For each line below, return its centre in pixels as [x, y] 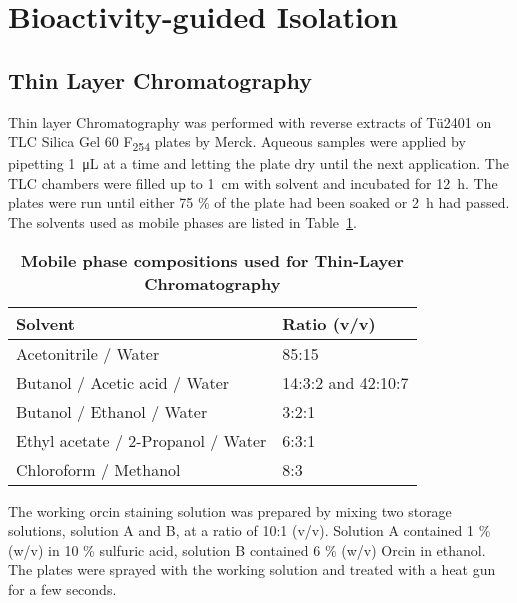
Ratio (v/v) [329, 323]
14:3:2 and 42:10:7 [345, 382]
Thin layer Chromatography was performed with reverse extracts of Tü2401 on [250, 121]
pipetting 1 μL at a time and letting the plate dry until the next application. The [258, 163]
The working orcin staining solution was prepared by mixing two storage [230, 510]
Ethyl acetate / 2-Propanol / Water [141, 440]
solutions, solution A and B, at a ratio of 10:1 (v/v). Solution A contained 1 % [249, 530]
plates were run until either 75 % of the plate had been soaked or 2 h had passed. [259, 202]
